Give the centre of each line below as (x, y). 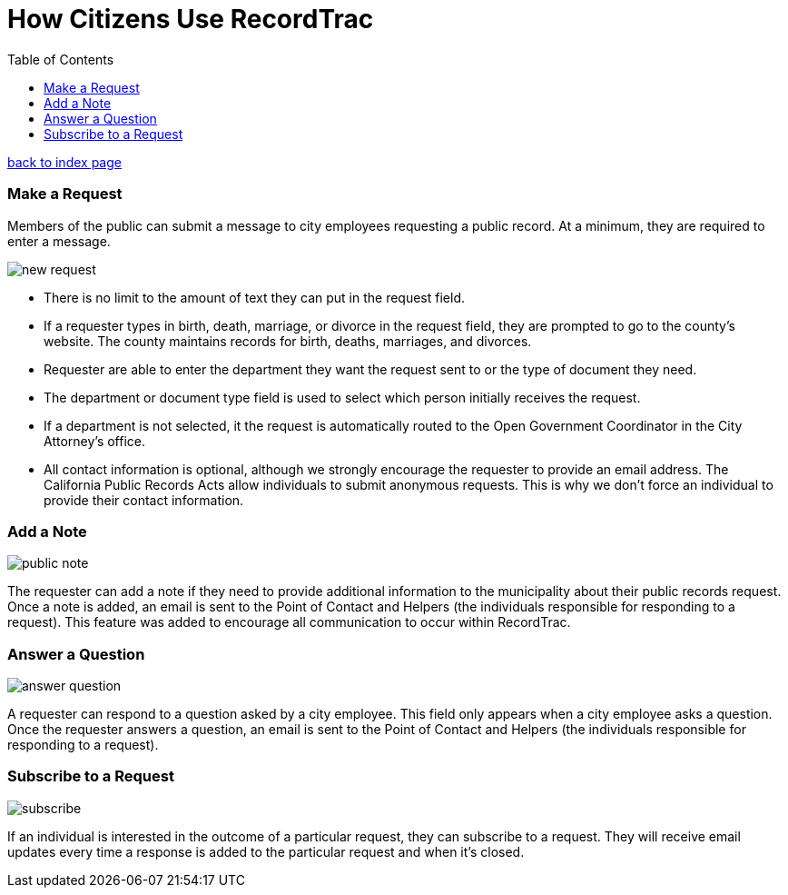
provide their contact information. (144, 500)
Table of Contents (61, 59)
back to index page (64, 162)
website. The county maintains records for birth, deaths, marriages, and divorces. (288, 341)
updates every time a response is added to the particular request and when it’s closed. (266, 851)
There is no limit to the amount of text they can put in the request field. (254, 297)
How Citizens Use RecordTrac (191, 19)
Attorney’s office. (95, 441)
